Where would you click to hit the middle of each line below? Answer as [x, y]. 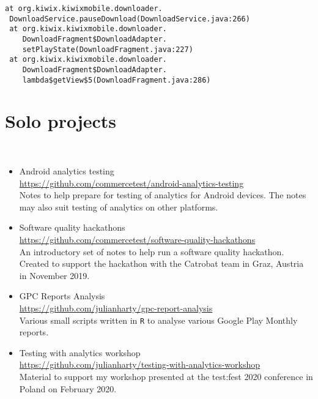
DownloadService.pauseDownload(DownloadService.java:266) [130, 19]
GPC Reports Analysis [62, 296]
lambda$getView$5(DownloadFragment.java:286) [116, 80]
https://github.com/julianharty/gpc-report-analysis [116, 308]
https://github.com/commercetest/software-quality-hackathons [137, 239]
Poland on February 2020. [68, 388]
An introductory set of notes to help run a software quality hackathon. [152, 251]
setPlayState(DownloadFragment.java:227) [108, 49]
